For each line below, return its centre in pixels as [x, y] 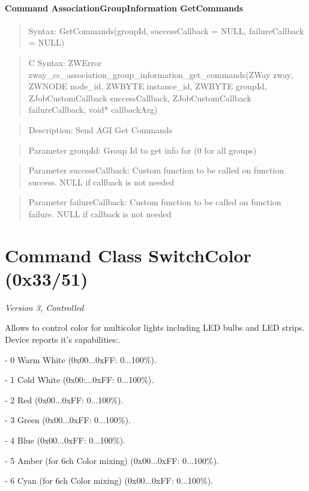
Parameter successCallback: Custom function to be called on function [156, 170]
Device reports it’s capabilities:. [63, 339]
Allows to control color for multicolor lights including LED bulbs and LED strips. [155, 327]
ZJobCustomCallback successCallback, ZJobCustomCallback [140, 98]
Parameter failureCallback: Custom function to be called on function [155, 202]
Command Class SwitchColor [128, 255]
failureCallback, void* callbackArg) [93, 110]
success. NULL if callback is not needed [101, 182]
